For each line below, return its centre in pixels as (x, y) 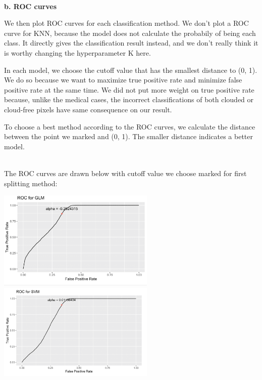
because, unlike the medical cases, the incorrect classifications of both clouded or (129, 99)
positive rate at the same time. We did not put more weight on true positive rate (129, 89)
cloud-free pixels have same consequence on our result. (88, 109)
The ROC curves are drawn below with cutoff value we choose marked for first (125, 173)
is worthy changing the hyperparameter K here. (77, 52)
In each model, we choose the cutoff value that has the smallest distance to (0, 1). (131, 70)
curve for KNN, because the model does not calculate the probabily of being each (130, 33)
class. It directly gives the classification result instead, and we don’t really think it (131, 43)
